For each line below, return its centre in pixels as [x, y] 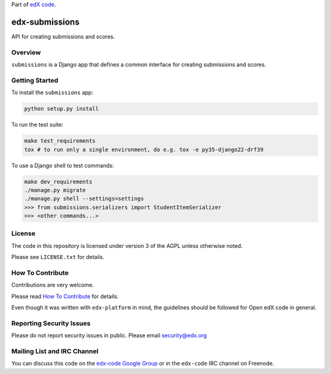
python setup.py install [62, 109]
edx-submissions [45, 22]
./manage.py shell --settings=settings [84, 199]
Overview [26, 52]
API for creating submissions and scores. [63, 36]
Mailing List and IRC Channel [55, 351]
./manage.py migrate [55, 190]
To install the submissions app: [52, 92]
